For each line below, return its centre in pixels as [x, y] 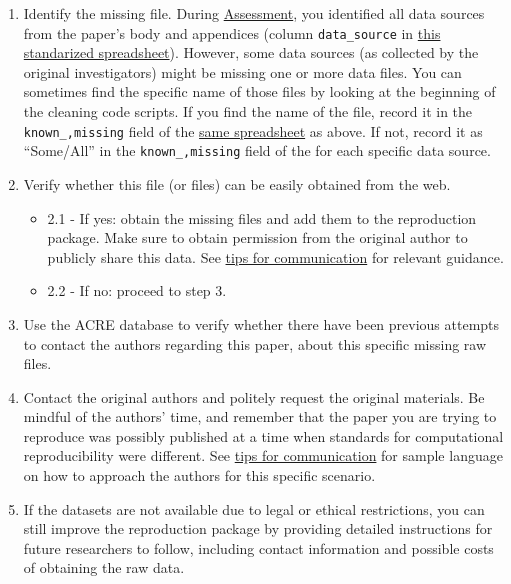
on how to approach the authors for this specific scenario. [199, 475]
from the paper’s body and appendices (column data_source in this [232, 32]
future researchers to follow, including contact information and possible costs [258, 547]
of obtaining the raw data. [104, 567]
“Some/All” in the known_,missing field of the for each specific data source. [257, 150]
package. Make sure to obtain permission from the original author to [257, 237]
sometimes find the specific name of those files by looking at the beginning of [259, 91]
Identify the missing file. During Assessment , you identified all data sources [254, 13]
